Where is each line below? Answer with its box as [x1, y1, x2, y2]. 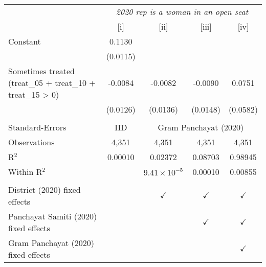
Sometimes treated [8, 65, 75, 77]
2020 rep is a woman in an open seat [116, 6, 249, 17]
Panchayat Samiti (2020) [8, 210, 97, 222]
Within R [8, 166, 42, 177]
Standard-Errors [8, 121, 66, 133]
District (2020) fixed [8, 184, 81, 195]
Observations [8, 136, 55, 148]
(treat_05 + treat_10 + [8, 77, 96, 88]
